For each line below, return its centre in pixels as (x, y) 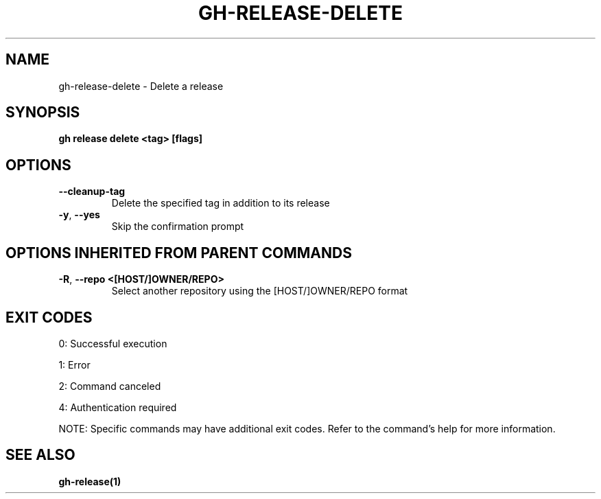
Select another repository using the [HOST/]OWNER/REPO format (260, 291)
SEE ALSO (40, 455)
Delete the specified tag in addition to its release (221, 203)
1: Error (74, 364)
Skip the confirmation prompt (178, 227)
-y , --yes (79, 215)
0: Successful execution (113, 343)
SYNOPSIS (43, 113)
